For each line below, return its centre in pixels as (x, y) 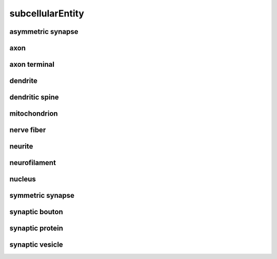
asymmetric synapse (44, 32)
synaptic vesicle (36, 245)
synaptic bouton (36, 212)
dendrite (24, 81)
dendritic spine (34, 97)
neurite (21, 146)
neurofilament (33, 163)
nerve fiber (28, 130)
